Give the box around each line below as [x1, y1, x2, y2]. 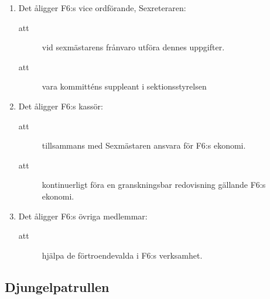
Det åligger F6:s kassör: [18, 99, 103, 112]
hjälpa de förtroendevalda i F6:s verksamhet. [42, 249, 203, 261]
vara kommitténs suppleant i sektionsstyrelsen [42, 80, 207, 92]
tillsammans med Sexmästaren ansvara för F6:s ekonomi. [42, 139, 246, 152]
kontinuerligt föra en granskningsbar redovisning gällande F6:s [42, 178, 266, 191]
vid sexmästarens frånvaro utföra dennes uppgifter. [42, 41, 225, 53]
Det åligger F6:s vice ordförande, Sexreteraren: [18, 2, 186, 13]
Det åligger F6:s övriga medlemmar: [18, 209, 148, 222]
